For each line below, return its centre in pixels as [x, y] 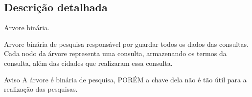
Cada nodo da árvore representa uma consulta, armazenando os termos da [115, 53]
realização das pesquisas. [41, 89]
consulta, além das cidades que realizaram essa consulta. [88, 63]
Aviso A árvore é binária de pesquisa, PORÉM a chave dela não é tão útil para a [125, 79]
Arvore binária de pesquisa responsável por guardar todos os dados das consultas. [126, 44]
